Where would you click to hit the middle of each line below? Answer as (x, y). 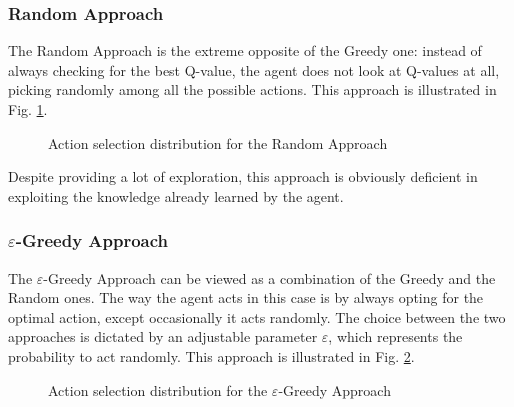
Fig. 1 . (28, 109)
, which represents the (395, 336)
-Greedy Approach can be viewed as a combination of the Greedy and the (269, 277)
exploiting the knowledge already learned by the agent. (176, 195)
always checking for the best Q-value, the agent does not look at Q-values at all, (254, 69)
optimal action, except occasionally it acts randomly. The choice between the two (257, 316)
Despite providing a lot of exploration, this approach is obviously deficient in (243, 176)
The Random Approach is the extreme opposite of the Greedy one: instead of (245, 50)
